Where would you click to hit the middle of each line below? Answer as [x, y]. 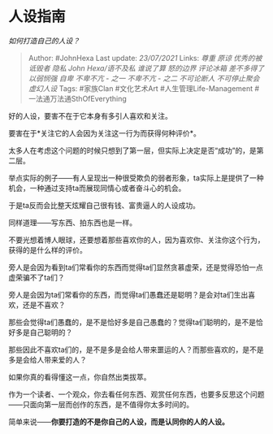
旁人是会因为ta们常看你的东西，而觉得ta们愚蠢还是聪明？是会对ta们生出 [128, 294]
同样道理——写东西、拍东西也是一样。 [72, 222]
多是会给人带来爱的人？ [48, 359]
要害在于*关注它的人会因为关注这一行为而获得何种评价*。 [105, 133]
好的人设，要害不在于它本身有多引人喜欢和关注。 [90, 115]
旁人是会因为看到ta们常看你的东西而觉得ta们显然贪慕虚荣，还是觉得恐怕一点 [136, 267]
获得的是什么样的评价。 [48, 250]
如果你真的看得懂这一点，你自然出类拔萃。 [80, 377]
